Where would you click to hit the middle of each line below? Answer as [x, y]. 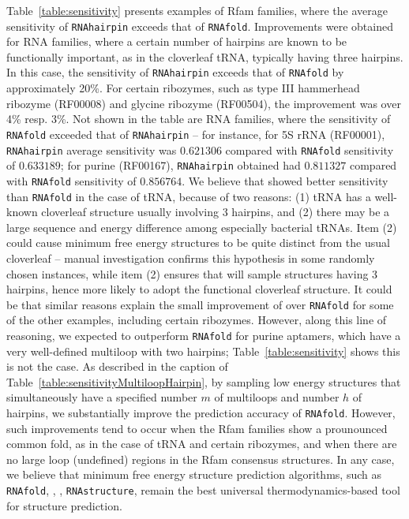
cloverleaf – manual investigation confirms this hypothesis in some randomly [191, 258]
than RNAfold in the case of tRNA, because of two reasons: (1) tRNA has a [189, 196]
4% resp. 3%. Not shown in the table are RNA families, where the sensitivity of [199, 119]
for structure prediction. [64, 505]
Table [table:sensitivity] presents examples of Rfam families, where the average [197, 10]
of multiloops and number [277, 397]
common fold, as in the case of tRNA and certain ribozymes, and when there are [202, 444]
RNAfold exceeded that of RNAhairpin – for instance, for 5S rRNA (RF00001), [196, 134]
